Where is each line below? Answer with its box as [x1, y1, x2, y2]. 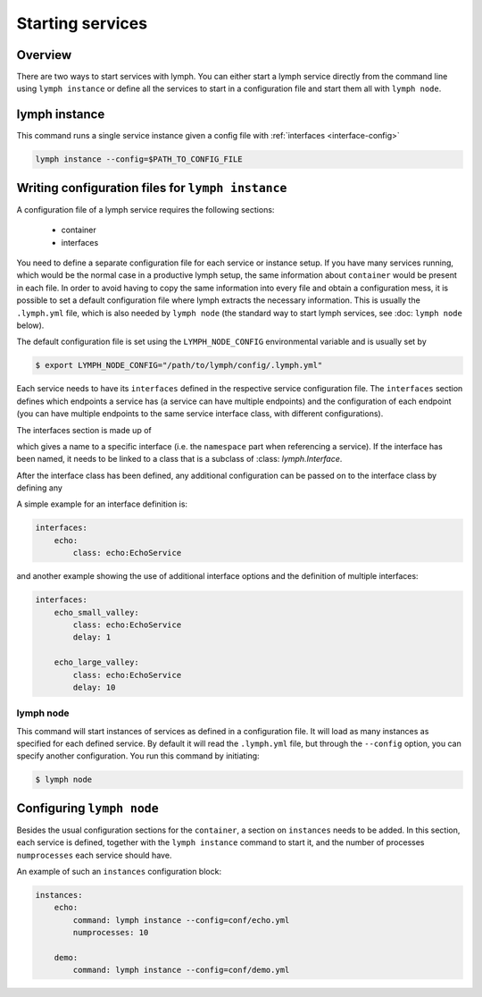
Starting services [16, 13, 147, 33]
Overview [16, 47, 72, 63]
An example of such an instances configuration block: [16, 867, 222, 877]
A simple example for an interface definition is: [16, 498, 187, 509]
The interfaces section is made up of [16, 424, 152, 435]
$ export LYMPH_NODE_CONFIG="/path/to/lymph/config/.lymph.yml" [35, 360, 323, 371]
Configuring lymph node [16, 800, 160, 816]
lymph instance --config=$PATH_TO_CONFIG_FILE [35, 155, 243, 164]
